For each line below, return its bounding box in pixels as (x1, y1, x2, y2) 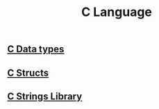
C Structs (7, 67, 49, 78)
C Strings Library (7, 90, 83, 102)
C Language (81, 4, 153, 20)
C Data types (7, 43, 65, 56)
